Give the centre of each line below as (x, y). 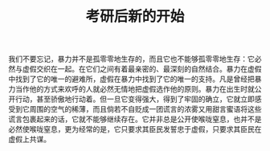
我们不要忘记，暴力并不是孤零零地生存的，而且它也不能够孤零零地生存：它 (131, 59)
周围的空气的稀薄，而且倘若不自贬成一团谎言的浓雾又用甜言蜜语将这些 (145, 109)
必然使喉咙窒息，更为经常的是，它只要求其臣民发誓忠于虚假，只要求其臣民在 (135, 129)
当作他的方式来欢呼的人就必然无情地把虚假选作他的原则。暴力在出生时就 (135, 89)
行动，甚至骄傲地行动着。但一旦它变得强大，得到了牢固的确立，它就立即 (135, 99)
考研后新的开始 (135, 16)
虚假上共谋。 (29, 139)
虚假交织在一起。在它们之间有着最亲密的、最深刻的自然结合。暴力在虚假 (142, 69)
